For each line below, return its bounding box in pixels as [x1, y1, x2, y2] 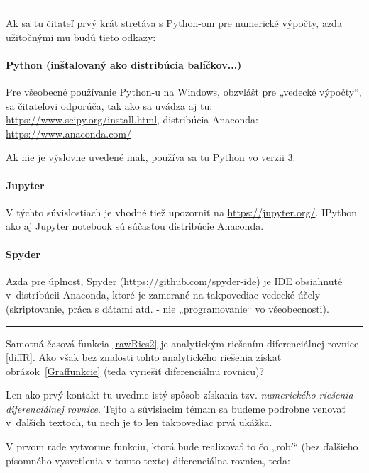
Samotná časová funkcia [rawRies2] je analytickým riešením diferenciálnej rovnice [6, 335, 359, 350]
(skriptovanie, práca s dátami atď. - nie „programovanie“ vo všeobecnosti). [6, 301, 329, 316]
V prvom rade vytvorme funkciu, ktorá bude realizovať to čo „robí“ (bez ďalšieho [6, 439, 358, 454]
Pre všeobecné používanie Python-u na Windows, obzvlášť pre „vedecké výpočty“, [6, 84, 362, 99]
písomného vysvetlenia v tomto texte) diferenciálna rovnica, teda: [6, 452, 290, 467]
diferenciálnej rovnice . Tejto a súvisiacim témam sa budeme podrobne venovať [6, 401, 346, 416]
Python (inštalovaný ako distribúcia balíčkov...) [6, 57, 242, 72]
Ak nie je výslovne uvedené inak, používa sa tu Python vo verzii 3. [6, 150, 296, 165]
